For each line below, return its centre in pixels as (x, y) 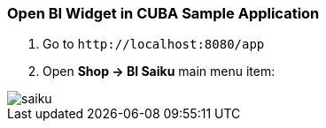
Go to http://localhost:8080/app (154, 44)
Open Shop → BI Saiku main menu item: (159, 72)
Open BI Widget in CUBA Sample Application (163, 13)
